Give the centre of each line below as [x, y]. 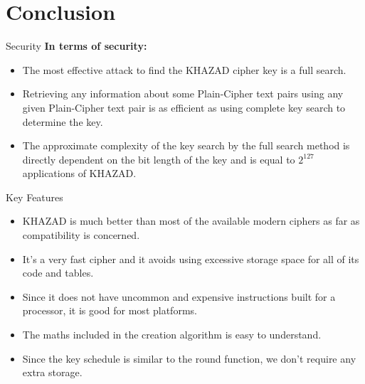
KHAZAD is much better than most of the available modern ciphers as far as [191, 221]
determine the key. [63, 121]
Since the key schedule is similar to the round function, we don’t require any [189, 358]
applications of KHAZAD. [79, 173]
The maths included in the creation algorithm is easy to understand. [172, 335]
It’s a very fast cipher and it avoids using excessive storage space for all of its [191, 258]
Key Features [35, 197]
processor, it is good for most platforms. [110, 310]
